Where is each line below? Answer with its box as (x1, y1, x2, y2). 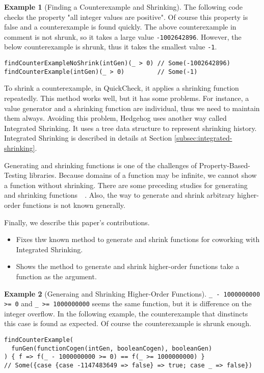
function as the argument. (16, 271, 97, 281)
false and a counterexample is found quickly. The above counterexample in (4, 21, 236, 32)
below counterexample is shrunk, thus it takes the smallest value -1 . (4, 41, 217, 52)
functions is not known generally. (22, 199, 125, 210)
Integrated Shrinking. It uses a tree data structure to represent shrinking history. (4, 122, 257, 133)
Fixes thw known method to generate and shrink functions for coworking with (16, 234, 260, 245)
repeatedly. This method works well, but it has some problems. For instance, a (4, 93, 249, 103)
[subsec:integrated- (174, 132, 232, 143)
